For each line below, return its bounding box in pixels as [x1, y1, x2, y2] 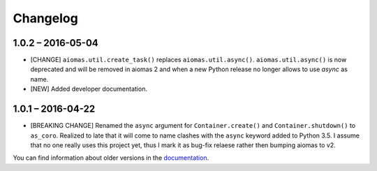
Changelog [13, 10, 78, 26]
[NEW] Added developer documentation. [30, 84, 148, 94]
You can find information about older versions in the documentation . [13, 154, 209, 162]
